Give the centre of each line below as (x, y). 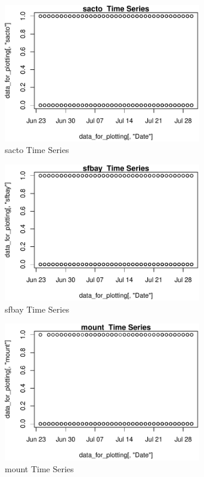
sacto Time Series (37, 150)
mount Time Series (39, 468)
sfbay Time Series (37, 309)
